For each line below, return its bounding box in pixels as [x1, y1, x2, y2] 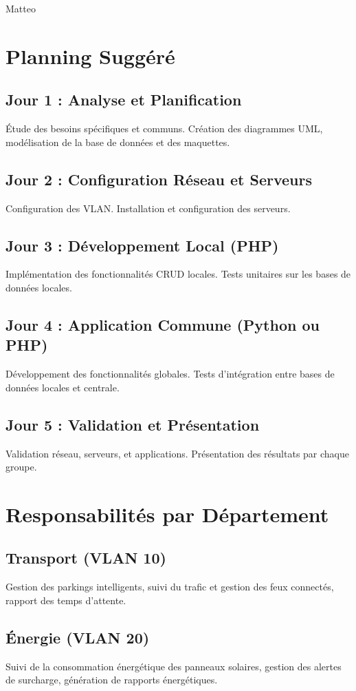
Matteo [5, 1, 36, 15]
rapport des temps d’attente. [5, 592, 126, 607]
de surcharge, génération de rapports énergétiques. [5, 672, 218, 687]
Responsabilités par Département [5, 499, 329, 528]
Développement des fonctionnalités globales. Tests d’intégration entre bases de [5, 367, 335, 381]
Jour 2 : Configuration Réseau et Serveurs [5, 168, 312, 189]
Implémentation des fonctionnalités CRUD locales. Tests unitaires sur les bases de [5, 267, 351, 281]
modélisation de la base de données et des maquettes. [5, 134, 230, 149]
